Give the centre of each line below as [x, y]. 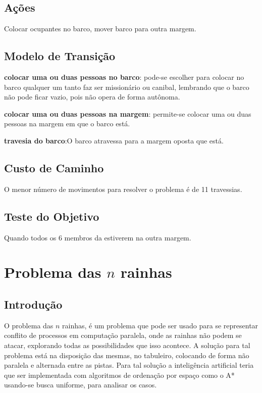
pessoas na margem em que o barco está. [67, 124]
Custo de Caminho [54, 167]
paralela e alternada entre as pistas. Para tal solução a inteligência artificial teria [129, 365]
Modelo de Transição [60, 56]
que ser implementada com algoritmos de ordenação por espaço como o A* [119, 375]
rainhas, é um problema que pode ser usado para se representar [160, 325]
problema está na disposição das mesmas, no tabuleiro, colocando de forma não [127, 355]
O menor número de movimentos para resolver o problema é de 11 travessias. [123, 189]
